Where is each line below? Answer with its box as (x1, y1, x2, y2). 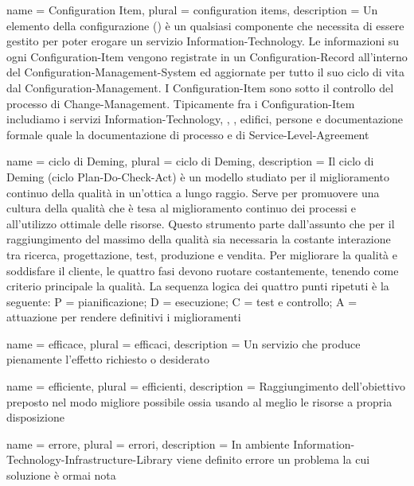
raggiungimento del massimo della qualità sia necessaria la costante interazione (6, 231, 391, 247)
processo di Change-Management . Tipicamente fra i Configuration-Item (6, 95, 355, 111)
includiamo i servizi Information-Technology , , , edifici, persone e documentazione (6, 111, 404, 127)
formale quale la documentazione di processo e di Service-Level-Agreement (6, 126, 369, 142)
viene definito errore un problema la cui (176, 451, 370, 468)
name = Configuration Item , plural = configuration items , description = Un (6, 2, 378, 17)
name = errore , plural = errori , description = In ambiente (6, 435, 290, 452)
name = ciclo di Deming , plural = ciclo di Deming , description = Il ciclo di (6, 153, 374, 169)
